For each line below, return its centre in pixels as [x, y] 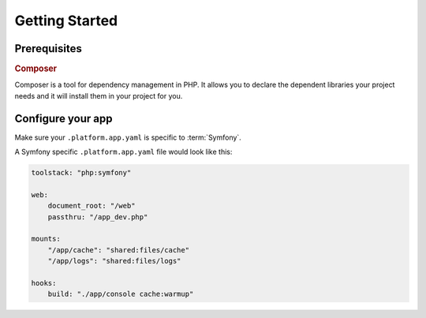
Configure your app [64, 118]
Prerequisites [48, 49]
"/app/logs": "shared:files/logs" [114, 261]
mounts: [46, 239]
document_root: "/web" [92, 206]
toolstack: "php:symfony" [81, 172]
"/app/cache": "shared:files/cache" [118, 250]
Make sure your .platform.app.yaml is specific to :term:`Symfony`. [128, 137]
